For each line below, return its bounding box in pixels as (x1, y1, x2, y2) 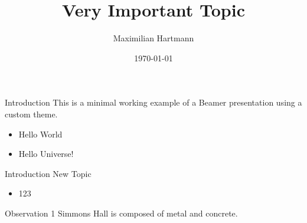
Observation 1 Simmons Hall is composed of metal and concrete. (5, 206, 238, 219)
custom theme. (5, 107, 58, 120)
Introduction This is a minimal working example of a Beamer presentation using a (5, 96, 302, 109)
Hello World (18, 127, 63, 140)
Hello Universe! (18, 147, 74, 160)
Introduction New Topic (5, 167, 92, 179)
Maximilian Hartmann (113, 32, 194, 44)
